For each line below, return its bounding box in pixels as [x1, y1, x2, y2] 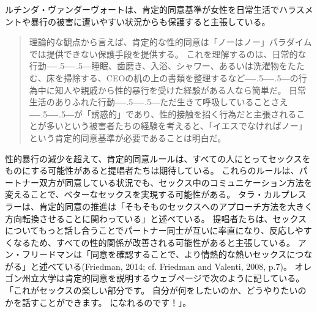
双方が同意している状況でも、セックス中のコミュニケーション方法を [39, 176, 313, 188]
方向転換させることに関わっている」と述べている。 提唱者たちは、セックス [5, 212, 307, 225]
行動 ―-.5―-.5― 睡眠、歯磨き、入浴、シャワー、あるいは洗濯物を [29, 59, 288, 72]
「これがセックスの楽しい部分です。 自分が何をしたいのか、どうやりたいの [5, 284, 307, 297]
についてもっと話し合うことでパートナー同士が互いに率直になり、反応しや [5, 224, 304, 237]
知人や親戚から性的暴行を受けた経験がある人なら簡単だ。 [54, 83, 286, 96]
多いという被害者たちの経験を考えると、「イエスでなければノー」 [46, 119, 307, 132]
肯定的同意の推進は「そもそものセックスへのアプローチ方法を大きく [39, 199, 313, 212]
